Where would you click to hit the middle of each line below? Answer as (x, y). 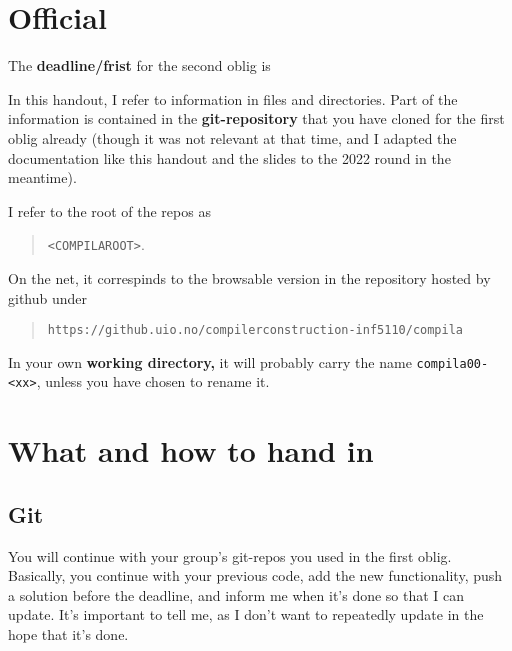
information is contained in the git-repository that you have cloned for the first (256, 118)
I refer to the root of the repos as (109, 210)
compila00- (452, 363)
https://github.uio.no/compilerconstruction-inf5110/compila (255, 330)
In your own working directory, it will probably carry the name (210, 361)
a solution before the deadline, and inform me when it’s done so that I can (236, 594)
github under (48, 297)
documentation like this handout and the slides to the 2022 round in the (229, 157)
